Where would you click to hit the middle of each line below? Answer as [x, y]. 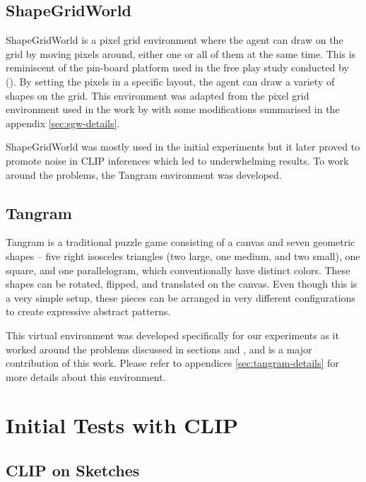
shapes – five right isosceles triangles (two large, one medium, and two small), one [183, 255]
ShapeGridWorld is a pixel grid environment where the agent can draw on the [175, 40]
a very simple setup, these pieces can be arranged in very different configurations [181, 297]
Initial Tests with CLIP [122, 425]
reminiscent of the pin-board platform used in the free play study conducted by [177, 67]
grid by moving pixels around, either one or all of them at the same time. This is [181, 53]
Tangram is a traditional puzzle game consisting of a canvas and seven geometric [181, 242]
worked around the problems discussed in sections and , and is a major [159, 349]
